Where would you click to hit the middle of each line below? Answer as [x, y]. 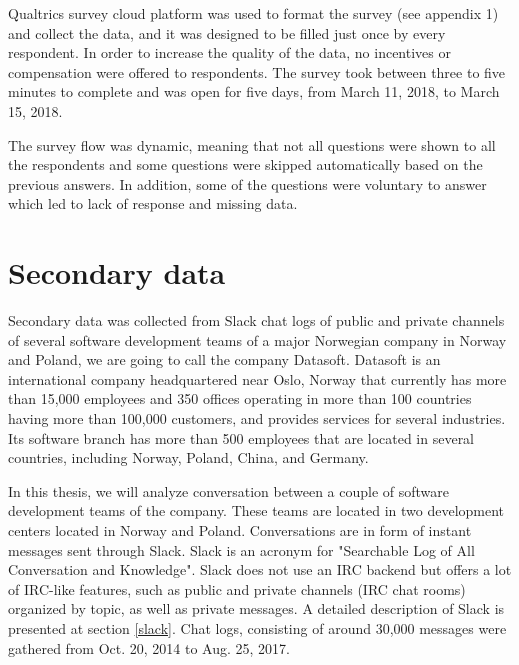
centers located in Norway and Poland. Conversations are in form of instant [240, 530]
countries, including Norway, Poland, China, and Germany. [188, 457]
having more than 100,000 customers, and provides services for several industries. [257, 418]
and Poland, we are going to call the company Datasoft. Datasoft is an [224, 359]
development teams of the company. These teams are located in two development [256, 510]
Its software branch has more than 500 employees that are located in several [241, 437]
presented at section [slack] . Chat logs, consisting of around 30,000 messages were [257, 627]
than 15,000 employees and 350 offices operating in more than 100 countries [240, 398]
